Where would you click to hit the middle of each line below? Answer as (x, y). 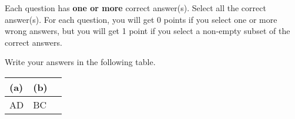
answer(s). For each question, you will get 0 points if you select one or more (141, 19)
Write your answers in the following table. (80, 62)
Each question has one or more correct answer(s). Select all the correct (135, 8)
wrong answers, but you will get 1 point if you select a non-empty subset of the (147, 31)
